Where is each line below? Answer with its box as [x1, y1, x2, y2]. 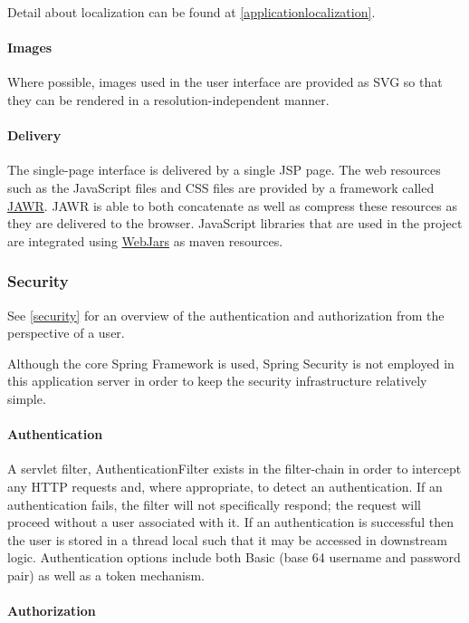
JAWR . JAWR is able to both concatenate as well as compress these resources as [7, 196, 457, 215]
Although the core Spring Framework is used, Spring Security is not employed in [7, 353, 455, 372]
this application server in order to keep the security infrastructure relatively [7, 371, 427, 390]
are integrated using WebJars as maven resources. [7, 231, 283, 250]
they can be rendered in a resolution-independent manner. [7, 90, 330, 109]
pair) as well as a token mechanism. [7, 565, 206, 584]
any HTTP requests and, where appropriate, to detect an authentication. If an [7, 476, 443, 495]
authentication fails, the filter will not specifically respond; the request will [7, 494, 422, 513]
